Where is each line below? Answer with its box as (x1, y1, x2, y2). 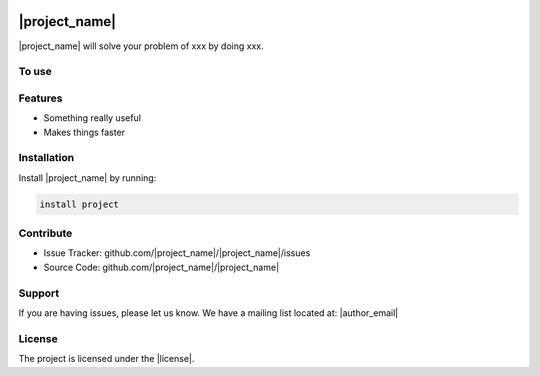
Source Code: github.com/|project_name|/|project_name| (43, 261, 280, 273)
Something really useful (43, 112, 142, 124)
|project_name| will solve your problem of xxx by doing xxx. (18, 40, 264, 52)
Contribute (18, 226, 73, 240)
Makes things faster (43, 126, 125, 138)
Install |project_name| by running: (18, 171, 157, 184)
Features (18, 91, 63, 105)
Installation (18, 151, 75, 165)
